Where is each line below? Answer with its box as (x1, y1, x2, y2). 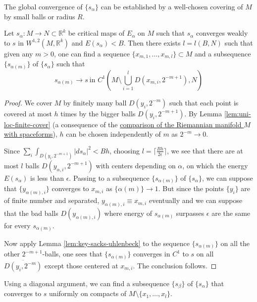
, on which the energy (182, 160, 248, 170)
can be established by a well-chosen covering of (101, 1, 243, 11)
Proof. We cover (4, 97, 52, 107)
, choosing (109, 145, 140, 155)
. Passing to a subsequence (69, 172, 150, 183)
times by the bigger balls (60, 108, 136, 118)
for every (4, 220, 31, 231)
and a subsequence (195, 48, 251, 58)
